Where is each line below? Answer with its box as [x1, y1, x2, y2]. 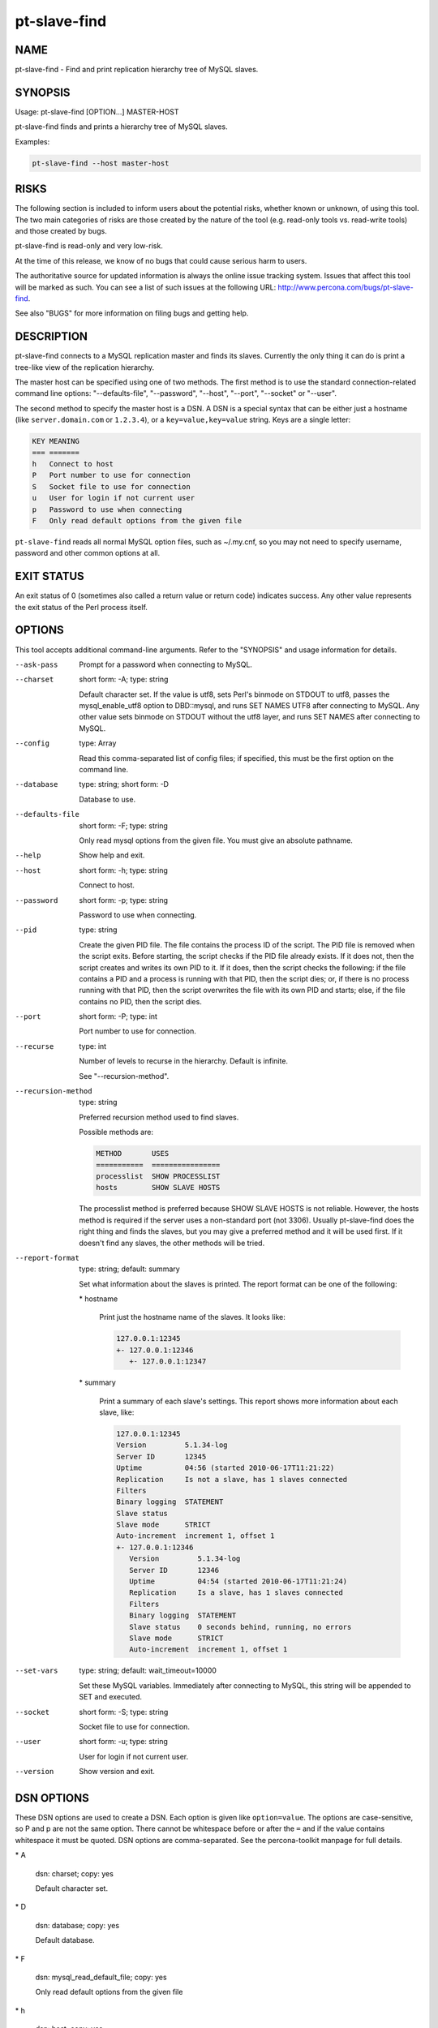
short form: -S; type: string [79, 1707, 169, 1716]
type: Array [79, 738, 117, 748]
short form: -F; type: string [79, 820, 168, 831]
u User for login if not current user [32, 493, 195, 503]
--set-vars [15, 1666, 58, 1675]
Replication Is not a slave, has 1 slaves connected [116, 1475, 348, 1484]
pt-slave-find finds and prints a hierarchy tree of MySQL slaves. [15, 122, 228, 131]
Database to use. [79, 794, 136, 804]
